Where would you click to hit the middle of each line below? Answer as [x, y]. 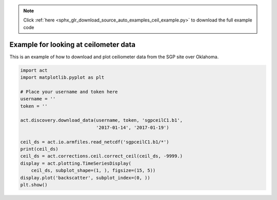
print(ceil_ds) [39, 149]
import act [34, 70]
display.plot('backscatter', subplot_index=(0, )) [85, 177]
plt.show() [34, 185]
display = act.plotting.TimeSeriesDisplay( [76, 163]
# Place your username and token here [69, 92]
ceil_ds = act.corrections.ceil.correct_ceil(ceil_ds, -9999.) [102, 156]
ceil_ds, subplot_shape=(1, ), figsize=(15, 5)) [93, 171]
